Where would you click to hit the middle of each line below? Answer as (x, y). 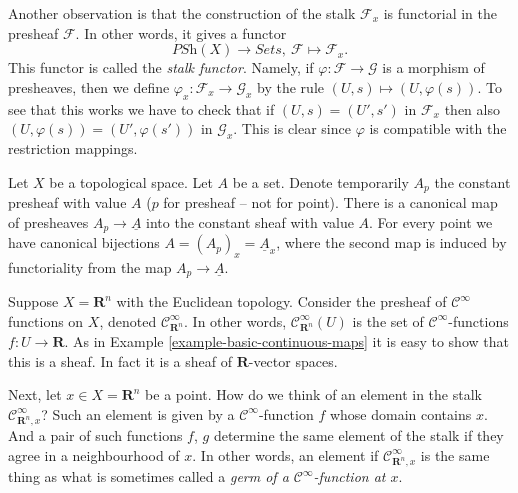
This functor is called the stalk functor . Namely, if (161, 67)
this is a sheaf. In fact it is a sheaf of (120, 360)
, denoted (128, 320)
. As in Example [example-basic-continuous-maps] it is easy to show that (286, 341)
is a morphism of (433, 67)
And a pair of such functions (95, 435)
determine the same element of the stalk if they (358, 435)
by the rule (290, 86)
